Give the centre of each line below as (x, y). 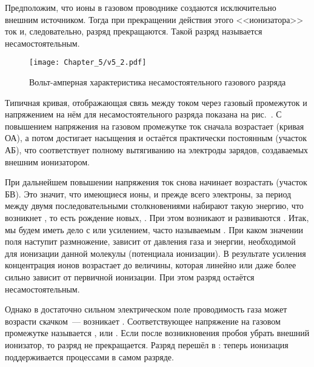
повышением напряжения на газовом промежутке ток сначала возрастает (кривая (155, 126)
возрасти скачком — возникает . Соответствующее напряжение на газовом (143, 321)
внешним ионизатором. (47, 161)
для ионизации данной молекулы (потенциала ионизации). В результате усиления (155, 253)
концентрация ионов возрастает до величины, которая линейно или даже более (151, 265)
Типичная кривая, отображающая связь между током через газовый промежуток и (156, 102)
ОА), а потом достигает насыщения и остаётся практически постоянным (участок (156, 138)
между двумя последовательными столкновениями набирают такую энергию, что (154, 206)
